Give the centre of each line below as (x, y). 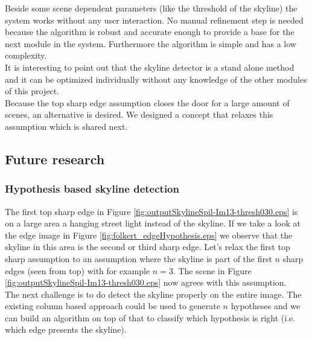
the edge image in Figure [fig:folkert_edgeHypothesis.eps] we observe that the (149, 235)
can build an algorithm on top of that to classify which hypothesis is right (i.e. (150, 317)
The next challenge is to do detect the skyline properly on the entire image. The (153, 294)
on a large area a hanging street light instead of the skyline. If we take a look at (153, 223)
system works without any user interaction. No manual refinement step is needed (154, 20)
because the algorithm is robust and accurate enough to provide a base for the (150, 32)
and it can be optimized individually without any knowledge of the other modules (156, 79)
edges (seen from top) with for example (78, 270)
